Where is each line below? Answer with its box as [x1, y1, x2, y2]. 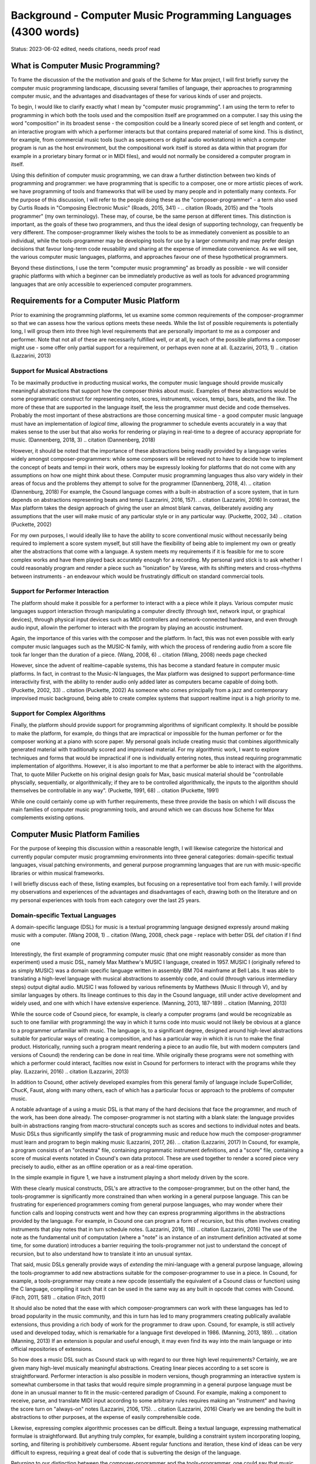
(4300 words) [11, 25, 80, 38]
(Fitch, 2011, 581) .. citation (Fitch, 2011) [11, 1294, 105, 1301]
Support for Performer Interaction [11, 587, 109, 596]
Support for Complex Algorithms [11, 709, 106, 717]
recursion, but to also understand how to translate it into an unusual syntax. [11, 1250, 193, 1257]
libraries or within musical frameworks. [11, 870, 105, 877]
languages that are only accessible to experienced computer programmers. [11, 281, 193, 288]
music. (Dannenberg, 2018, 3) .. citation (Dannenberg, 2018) [11, 436, 156, 443]
